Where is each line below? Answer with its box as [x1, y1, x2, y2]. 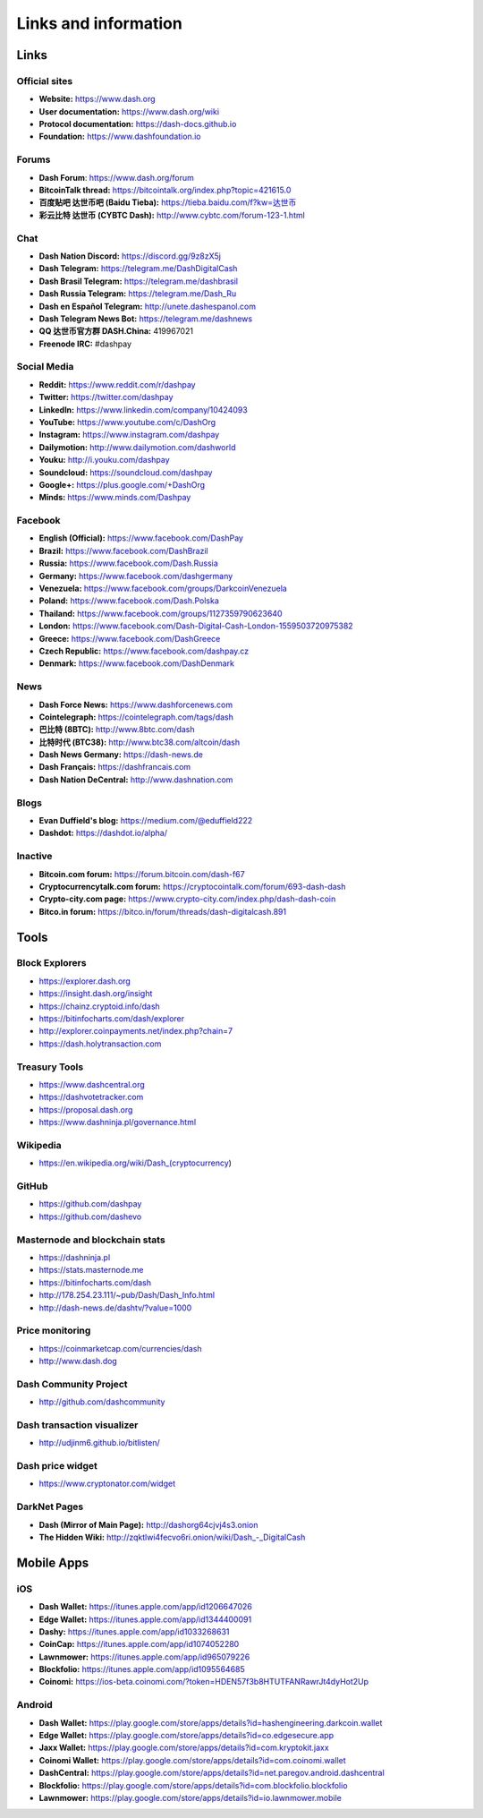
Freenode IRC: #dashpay [38, 338, 132, 349]
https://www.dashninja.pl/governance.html [38, 1117, 197, 1128]
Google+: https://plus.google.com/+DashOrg [38, 479, 206, 490]
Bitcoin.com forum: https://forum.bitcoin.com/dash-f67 [38, 868, 245, 879]
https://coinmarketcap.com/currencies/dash [38, 1343, 202, 1353]
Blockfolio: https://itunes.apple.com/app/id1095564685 [38, 1664, 245, 1675]
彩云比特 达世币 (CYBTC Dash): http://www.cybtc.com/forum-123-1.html [38, 209, 306, 220]
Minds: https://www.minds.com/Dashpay [38, 492, 191, 503]
